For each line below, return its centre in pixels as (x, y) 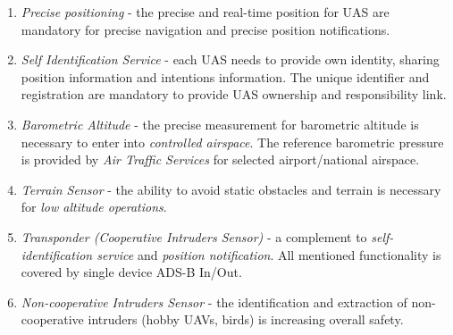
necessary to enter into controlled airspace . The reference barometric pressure (232, 142)
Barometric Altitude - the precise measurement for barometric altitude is (220, 124)
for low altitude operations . (94, 207)
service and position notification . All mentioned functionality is (269, 254)
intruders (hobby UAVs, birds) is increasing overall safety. (246, 319)
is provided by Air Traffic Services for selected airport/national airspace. (220, 159)
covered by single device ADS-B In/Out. (131, 272)
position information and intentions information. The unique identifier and (225, 76)
